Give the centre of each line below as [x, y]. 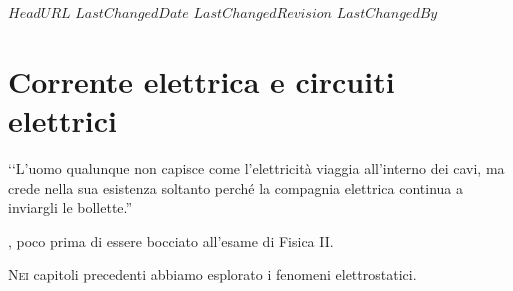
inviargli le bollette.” [70, 207]
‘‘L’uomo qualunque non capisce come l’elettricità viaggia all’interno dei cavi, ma [256, 167]
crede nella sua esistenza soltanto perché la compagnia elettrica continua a [235, 187]
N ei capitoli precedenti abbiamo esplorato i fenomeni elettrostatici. [212, 274]
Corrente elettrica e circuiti [201, 80]
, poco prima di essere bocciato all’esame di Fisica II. [171, 240]
